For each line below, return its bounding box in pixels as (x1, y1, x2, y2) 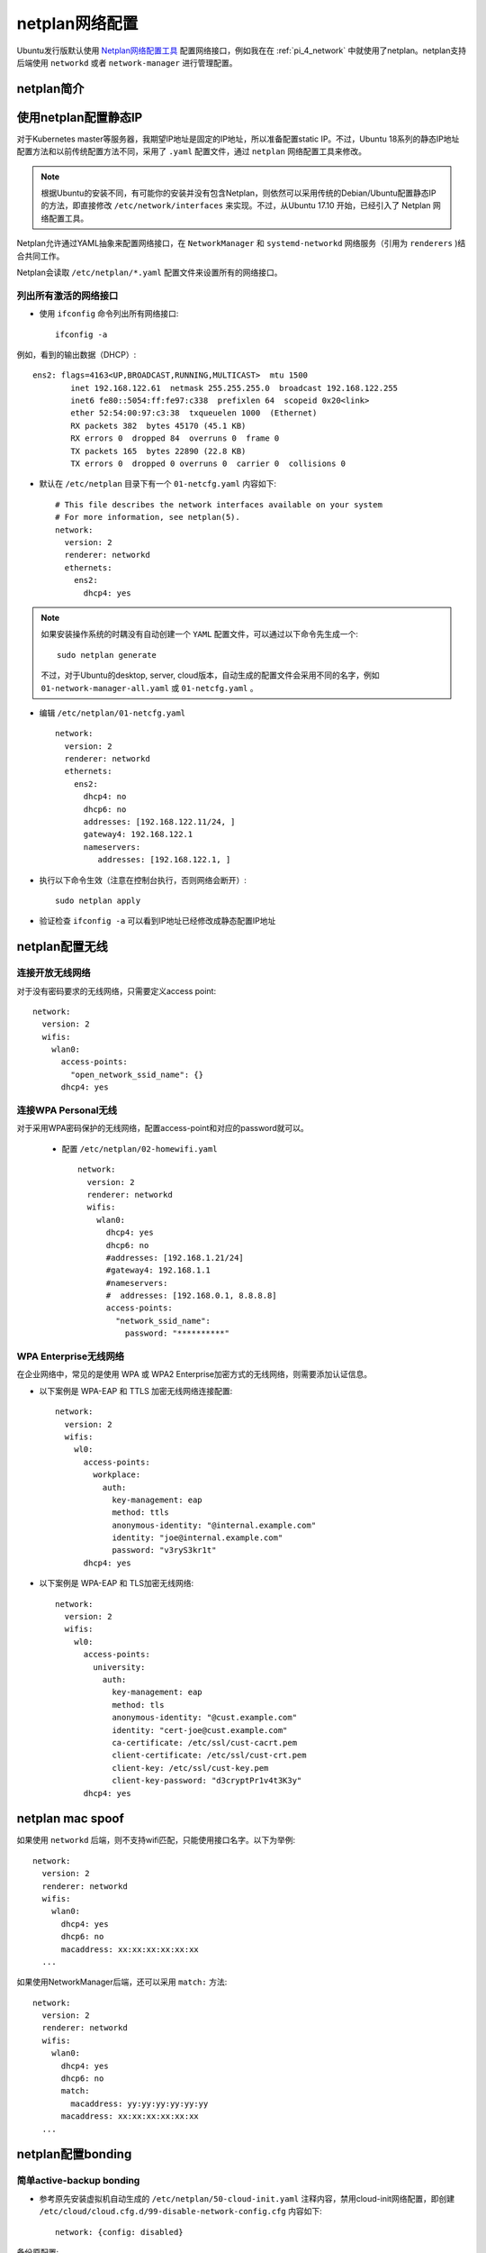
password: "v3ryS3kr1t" (112, 1546, 217, 1555)
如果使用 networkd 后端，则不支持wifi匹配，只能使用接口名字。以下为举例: (16, 1835, 296, 1846)
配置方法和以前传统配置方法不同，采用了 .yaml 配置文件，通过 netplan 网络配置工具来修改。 (16, 146, 366, 157)
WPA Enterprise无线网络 (16, 1350, 125, 1363)
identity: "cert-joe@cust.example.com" (112, 1725, 288, 1735)
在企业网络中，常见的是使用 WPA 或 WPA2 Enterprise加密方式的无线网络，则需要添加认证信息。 (16, 1369, 373, 1380)
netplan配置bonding (16, 2147, 132, 2162)
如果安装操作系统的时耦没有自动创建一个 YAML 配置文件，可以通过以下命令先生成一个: (40, 629, 359, 640)
